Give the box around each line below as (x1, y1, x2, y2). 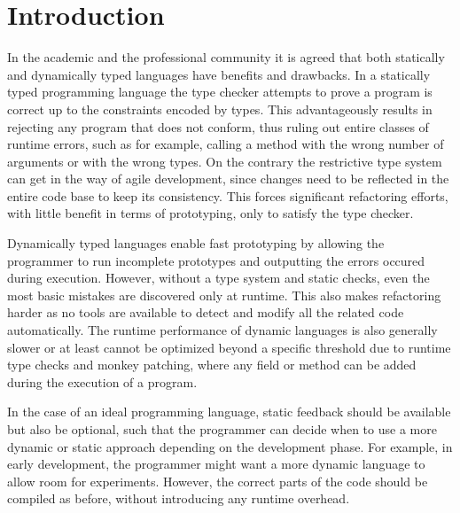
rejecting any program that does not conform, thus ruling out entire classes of (7, 117, 429, 136)
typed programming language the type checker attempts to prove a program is (7, 82, 433, 101)
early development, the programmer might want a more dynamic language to (7, 455, 425, 473)
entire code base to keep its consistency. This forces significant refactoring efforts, (7, 186, 448, 205)
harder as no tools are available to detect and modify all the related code (7, 303, 404, 322)
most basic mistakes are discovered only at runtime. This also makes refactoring (7, 285, 441, 304)
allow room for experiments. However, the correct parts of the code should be (7, 471, 428, 490)
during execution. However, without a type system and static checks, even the (7, 268, 430, 287)
